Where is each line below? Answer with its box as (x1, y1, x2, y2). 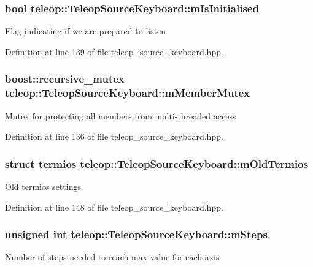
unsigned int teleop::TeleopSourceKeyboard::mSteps (5, 227, 268, 242)
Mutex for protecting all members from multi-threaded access (5, 109, 236, 122)
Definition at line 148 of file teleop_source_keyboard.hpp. (5, 200, 223, 213)
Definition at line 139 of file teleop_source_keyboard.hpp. (5, 45, 223, 58)
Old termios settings (5, 179, 81, 192)
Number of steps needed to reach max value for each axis (5, 250, 220, 263)
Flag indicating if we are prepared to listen (5, 24, 166, 37)
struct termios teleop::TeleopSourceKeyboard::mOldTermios (5, 156, 309, 171)
